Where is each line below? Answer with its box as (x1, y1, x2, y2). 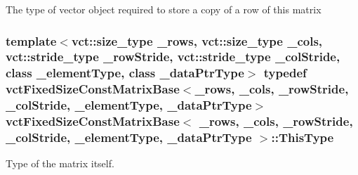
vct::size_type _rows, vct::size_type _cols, (71, 32, 323, 49)
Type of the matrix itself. (6, 156, 114, 171)
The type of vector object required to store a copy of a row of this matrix (6, 2, 321, 16)
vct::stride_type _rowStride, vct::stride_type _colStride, (6, 48, 340, 65)
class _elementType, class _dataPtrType (6, 64, 244, 82)
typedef (263, 64, 307, 82)
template (6, 32, 57, 49)
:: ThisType (271, 129, 334, 146)
